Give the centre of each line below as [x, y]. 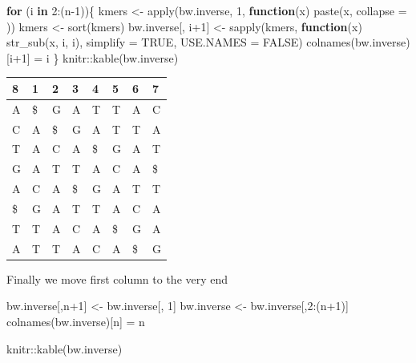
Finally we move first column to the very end [117, 278]
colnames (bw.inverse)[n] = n [76, 321]
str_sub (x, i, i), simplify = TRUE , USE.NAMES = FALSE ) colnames [179, 42]
